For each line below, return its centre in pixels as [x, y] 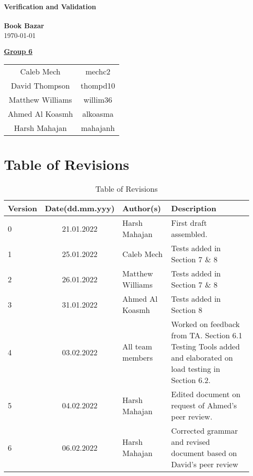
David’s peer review [205, 464]
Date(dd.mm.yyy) [80, 208]
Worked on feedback [205, 324]
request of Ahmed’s [204, 405]
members [137, 358]
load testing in [196, 369]
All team [137, 347]
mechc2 [98, 71]
